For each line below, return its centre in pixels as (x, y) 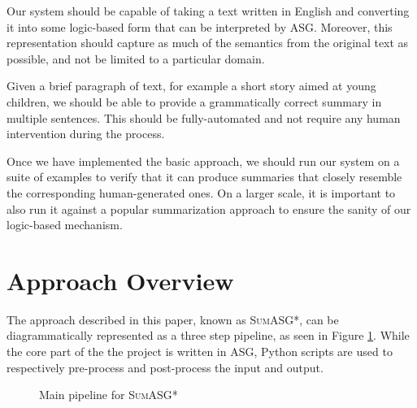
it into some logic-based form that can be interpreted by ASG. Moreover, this (200, 26)
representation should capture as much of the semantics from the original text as (208, 43)
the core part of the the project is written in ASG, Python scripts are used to (200, 352)
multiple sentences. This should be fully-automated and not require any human (204, 117)
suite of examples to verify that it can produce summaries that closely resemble (204, 177)
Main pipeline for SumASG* (109, 395)
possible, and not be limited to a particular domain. (136, 58)
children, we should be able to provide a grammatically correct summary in (194, 101)
